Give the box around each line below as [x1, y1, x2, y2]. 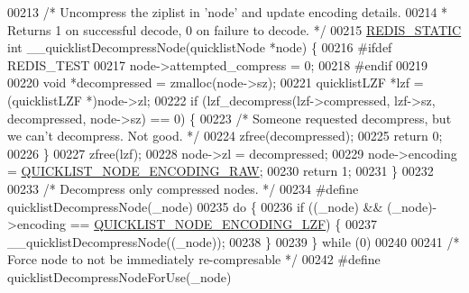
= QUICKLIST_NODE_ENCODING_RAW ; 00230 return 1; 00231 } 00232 [7, 161, 434, 180]
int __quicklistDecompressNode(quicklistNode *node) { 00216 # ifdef [7, 38, 392, 57]
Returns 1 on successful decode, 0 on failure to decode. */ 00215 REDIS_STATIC [7, 20, 462, 39]
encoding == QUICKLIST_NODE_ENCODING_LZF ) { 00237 [16, 215, 377, 233]
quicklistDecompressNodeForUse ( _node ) [7, 267, 232, 286]
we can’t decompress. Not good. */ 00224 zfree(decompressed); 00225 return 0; [7, 126, 443, 145]
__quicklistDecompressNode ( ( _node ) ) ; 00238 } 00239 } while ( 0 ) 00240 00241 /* [7, 232, 460, 251]
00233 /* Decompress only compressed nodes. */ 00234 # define [7, 179, 359, 197]
